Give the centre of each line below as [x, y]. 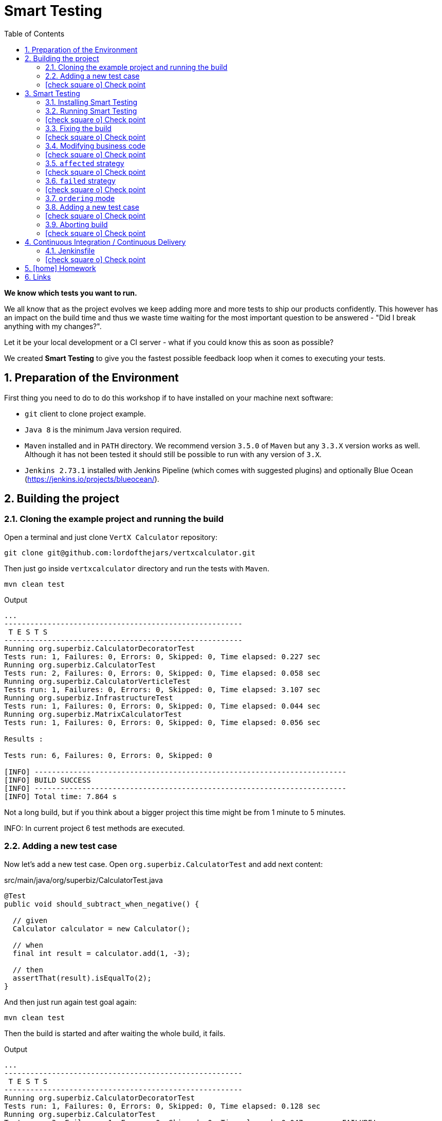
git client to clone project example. [85, 413]
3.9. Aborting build [77, 224]
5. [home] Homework [60, 268]
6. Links [38, 277]
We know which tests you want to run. [71, 293]
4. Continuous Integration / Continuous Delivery [105, 242]
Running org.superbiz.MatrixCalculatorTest [93, 714]
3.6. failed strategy [80, 180]
